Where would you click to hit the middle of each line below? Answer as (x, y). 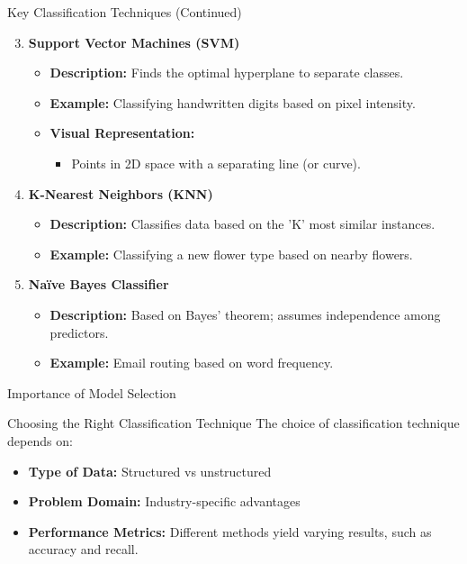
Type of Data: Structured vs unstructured (150, 471)
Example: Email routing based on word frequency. (192, 363)
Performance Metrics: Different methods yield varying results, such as (230, 531)
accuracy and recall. (83, 549)
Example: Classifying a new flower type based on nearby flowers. (231, 254)
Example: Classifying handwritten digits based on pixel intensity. (233, 102)
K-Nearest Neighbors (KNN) (121, 193)
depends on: (40, 440)
